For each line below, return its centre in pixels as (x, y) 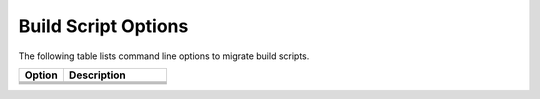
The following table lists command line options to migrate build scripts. (164, 56)
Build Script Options (103, 26)
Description (97, 75)
